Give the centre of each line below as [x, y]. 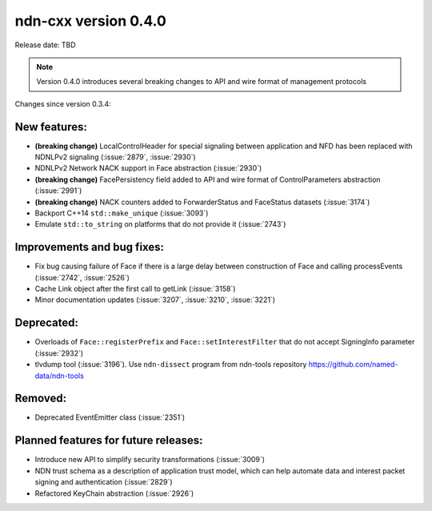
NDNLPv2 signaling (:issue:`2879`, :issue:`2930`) [115, 157]
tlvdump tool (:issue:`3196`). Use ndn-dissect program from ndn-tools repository [171, 364]
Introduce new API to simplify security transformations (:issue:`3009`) [150, 460]
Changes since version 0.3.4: [63, 103]
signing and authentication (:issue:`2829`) [104, 482]
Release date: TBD [45, 45]
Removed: [41, 398]
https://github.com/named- [353, 364]
